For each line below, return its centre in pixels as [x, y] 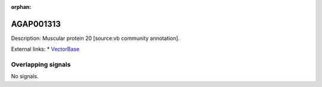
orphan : [21, 7]
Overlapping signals [41, 64]
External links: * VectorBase [45, 49]
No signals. [25, 76]
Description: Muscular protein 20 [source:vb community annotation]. [95, 38]
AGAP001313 [36, 24]
